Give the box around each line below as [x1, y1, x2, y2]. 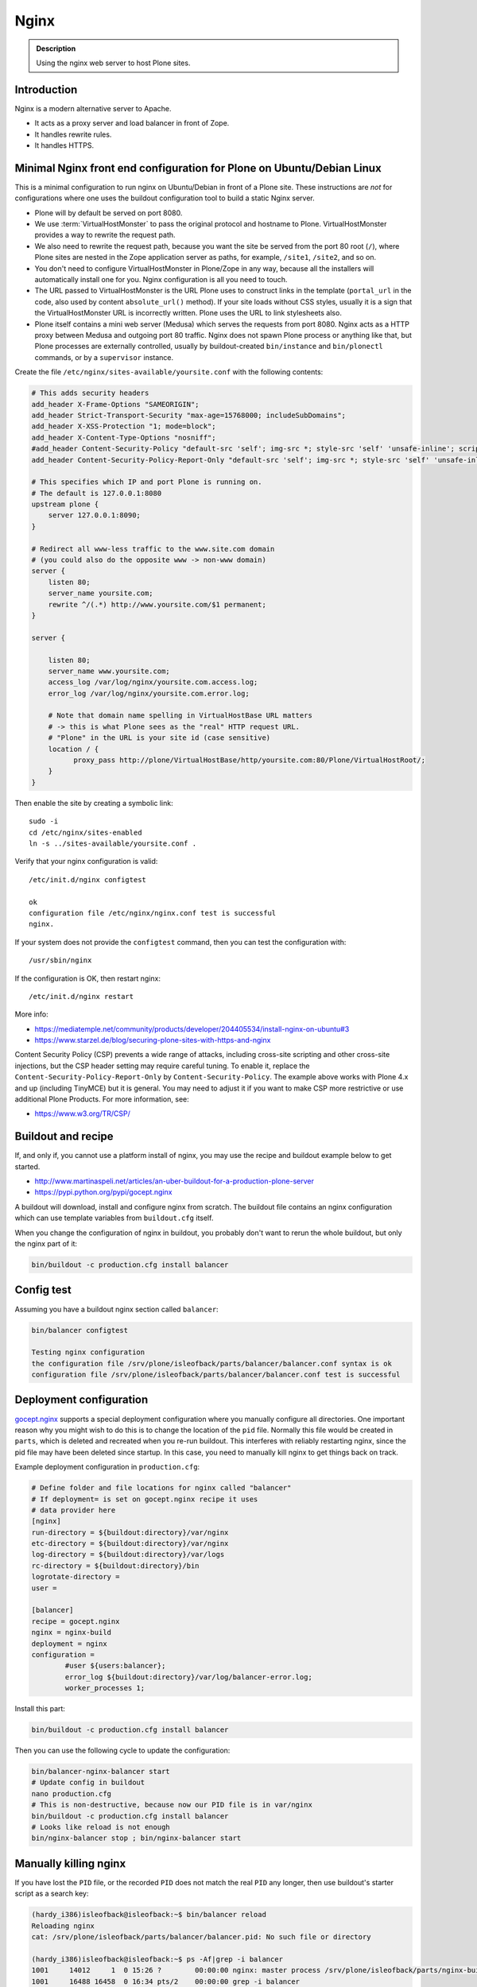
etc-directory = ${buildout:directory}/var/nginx [31, 1539, 229, 1548]
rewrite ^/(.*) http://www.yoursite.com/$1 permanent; [48, 600, 266, 609]
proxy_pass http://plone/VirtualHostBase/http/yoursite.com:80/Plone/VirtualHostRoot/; [72, 756, 425, 765]
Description [36, 44, 76, 53]
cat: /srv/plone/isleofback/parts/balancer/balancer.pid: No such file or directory [31, 1932, 371, 1942]
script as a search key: [14, 1888, 89, 1899]
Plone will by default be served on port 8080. [34, 207, 183, 218]
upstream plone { [31, 500, 99, 509]
